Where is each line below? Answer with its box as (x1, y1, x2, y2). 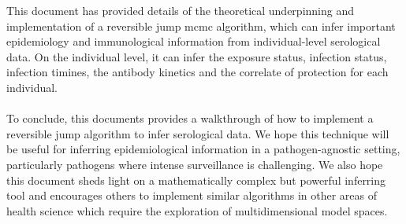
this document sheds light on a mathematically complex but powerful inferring (6, 171, 386, 188)
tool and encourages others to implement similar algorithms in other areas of (6, 187, 377, 204)
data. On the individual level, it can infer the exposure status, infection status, (6, 48, 387, 64)
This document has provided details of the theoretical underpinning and (6, 2, 355, 18)
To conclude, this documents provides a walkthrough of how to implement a (6, 110, 374, 127)
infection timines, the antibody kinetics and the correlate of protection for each (6, 64, 389, 80)
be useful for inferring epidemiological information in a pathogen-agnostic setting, (6, 141, 400, 157)
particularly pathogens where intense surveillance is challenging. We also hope (6, 156, 383, 172)
